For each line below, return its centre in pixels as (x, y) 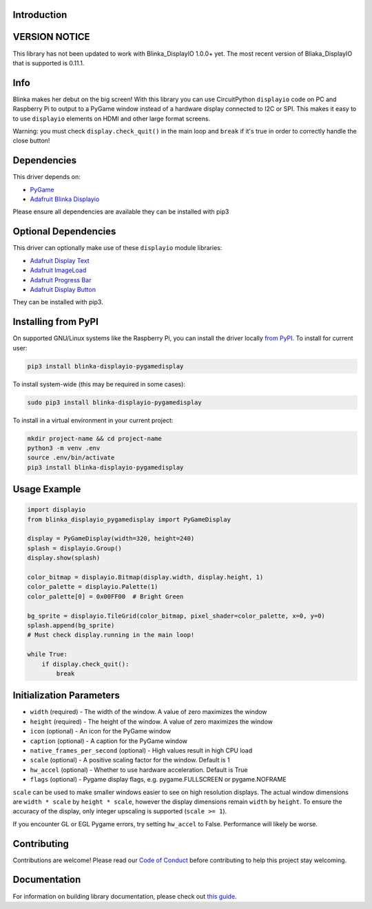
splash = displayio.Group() (74, 548)
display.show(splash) (64, 558)
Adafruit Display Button (63, 289)
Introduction (40, 15)
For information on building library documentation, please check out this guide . (125, 896)
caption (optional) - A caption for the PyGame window (109, 741)
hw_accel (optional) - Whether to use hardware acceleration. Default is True (139, 770)
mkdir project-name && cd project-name (94, 438)
